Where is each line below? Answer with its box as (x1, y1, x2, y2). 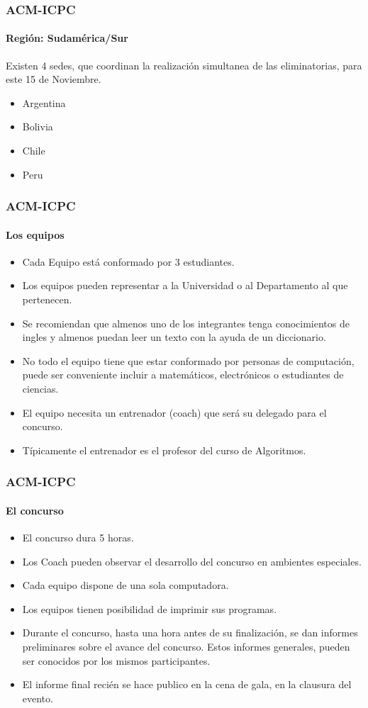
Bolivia (22, 119, 53, 134)
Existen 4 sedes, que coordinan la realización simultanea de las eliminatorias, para (6, 57, 362, 72)
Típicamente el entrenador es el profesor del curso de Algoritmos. (22, 442, 306, 457)
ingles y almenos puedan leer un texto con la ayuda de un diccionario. (22, 330, 326, 344)
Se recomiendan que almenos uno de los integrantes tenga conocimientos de (22, 315, 350, 330)
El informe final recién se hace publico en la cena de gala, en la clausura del (22, 677, 352, 692)
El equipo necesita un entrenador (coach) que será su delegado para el (22, 405, 327, 420)
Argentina (22, 95, 66, 110)
